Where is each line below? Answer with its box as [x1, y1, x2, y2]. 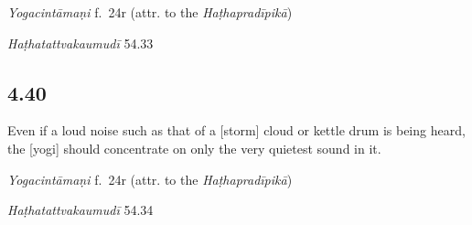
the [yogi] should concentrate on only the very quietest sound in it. [7, 138, 381, 157]
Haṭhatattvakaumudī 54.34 [7, 200, 154, 220]
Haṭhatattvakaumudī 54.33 [7, 33, 154, 52]
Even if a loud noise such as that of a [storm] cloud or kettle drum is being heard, [7, 121, 466, 140]
